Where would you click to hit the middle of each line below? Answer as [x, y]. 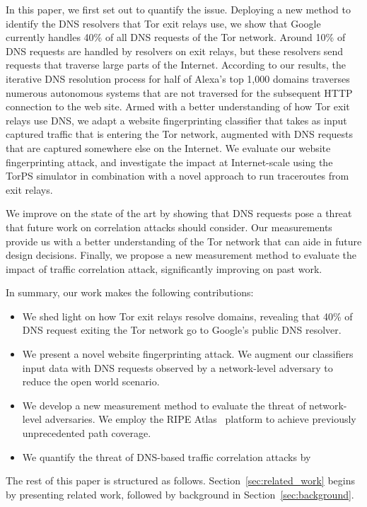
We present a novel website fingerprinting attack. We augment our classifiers [188, 354]
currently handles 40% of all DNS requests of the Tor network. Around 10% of [176, 37]
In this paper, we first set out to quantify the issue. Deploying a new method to [178, 9]
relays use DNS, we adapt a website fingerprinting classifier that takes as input [176, 120]
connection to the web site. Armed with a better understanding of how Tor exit [178, 106]
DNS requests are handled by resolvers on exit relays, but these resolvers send [175, 51]
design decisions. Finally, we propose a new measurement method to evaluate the [181, 255]
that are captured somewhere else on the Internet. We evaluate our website [168, 147]
